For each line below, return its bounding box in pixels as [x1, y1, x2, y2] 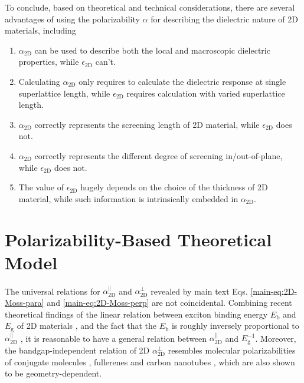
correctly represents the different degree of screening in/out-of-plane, [34, 149, 283, 161]
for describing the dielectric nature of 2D [151, 12, 298, 25]
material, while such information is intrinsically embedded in [18, 192, 238, 204]
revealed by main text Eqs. [151, 285, 248, 297]
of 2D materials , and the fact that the [17, 319, 157, 332]
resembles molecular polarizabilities [168, 344, 296, 356]
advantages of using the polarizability [5, 12, 140, 25]
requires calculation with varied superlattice [126, 87, 285, 99]
